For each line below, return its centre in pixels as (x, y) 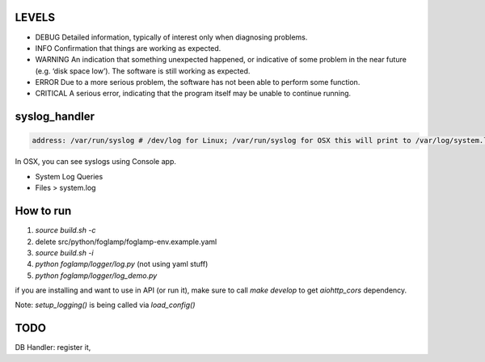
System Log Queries (69, 176)
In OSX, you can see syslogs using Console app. (96, 162)
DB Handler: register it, (53, 347)
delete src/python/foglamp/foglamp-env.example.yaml (126, 242)
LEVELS (35, 17)
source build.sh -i (64, 253)
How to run (43, 211)
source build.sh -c (65, 230)
